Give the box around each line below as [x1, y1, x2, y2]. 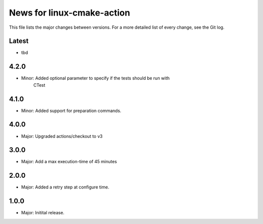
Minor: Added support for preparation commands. [21, 108, 122, 113]
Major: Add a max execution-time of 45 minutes [21, 159, 117, 165]
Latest [9, 37, 29, 45]
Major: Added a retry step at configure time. [21, 184, 110, 190]
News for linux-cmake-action [9, 7, 131, 18]
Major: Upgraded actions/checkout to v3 [21, 133, 103, 139]
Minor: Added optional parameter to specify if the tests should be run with [21, 75, 170, 81]
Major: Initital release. [21, 210, 65, 216]
